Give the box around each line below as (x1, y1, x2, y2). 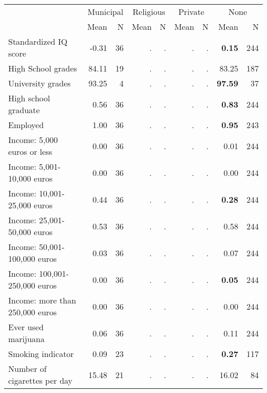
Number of (8, 363, 47, 374)
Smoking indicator (8, 348, 74, 360)
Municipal (87, 6, 124, 17)
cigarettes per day (8, 374, 73, 386)
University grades (8, 77, 71, 89)
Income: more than (8, 294, 77, 306)
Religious (132, 6, 165, 17)
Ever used (8, 321, 44, 333)
